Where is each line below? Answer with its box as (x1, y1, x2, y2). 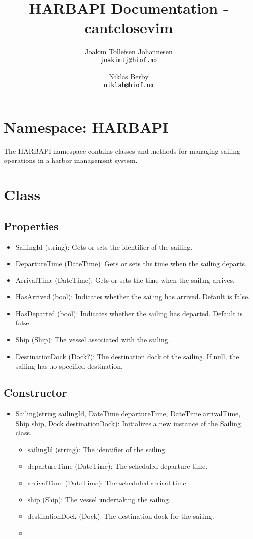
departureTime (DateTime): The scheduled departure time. (27, 461, 208, 471)
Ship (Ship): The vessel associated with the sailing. (15, 334, 170, 345)
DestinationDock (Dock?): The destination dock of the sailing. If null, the (15, 351, 239, 361)
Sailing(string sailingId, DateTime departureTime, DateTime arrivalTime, (15, 408, 241, 419)
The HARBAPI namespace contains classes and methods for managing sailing (4, 145, 241, 156)
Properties (4, 218, 59, 233)
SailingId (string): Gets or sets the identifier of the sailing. (15, 241, 193, 252)
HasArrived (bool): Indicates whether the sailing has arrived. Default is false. (15, 291, 250, 302)
